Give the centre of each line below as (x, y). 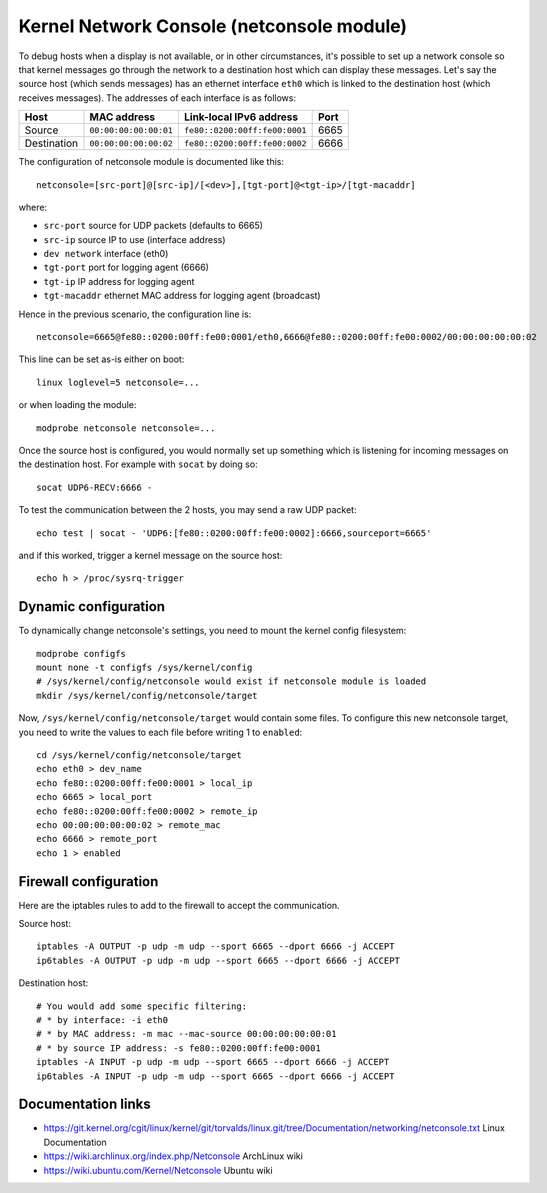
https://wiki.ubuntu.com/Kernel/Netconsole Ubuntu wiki (158, 1170)
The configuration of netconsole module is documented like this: (151, 162)
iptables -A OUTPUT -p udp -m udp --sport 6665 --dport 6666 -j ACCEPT (215, 946)
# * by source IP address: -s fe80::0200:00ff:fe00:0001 (179, 1048)
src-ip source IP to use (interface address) (134, 239)
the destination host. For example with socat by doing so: (138, 464)
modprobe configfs (81, 653)
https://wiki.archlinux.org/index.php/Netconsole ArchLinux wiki (173, 1156)
